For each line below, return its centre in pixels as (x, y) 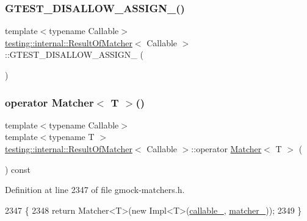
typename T (72, 137)
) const (18, 169)
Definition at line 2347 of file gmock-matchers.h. (95, 190)
